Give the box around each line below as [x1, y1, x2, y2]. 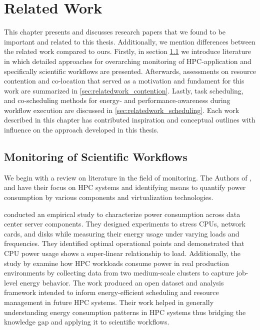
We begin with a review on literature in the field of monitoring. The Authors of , [4, 172, 251, 182]
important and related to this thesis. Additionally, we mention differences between [4, 36, 255, 46]
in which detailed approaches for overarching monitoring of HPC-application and [4, 55, 251, 66]
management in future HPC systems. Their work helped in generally [4, 296, 214, 307]
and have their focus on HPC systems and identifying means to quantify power [4, 182, 246, 192]
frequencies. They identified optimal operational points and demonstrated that [4, 238, 244, 248]
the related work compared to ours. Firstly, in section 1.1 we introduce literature [4, 46, 251, 56]
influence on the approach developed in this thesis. [4, 124, 159, 135]
